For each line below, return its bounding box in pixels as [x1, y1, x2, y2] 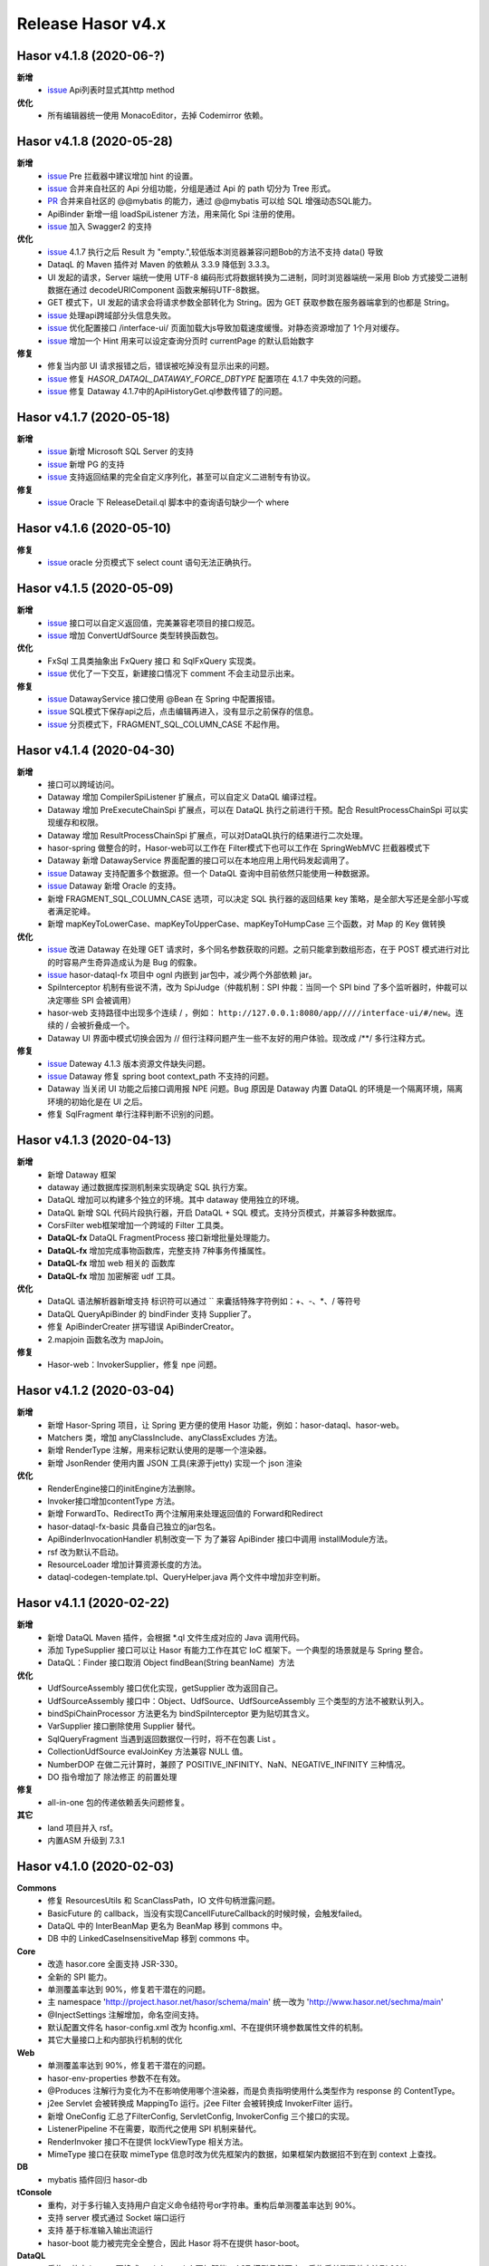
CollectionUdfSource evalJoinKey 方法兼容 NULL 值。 [47, 1746, 248, 1758]
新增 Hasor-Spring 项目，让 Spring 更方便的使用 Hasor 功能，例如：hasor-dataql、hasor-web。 [47, 1419, 405, 1430]
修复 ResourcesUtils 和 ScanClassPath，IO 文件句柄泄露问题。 [47, 1895, 281, 1906]
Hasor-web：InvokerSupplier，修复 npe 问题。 [47, 1360, 222, 1370]
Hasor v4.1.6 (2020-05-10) [16, 520, 172, 536]
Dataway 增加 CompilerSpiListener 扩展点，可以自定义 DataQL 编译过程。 [47, 791, 321, 802]
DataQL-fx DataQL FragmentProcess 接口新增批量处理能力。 [47, 1233, 275, 1244]
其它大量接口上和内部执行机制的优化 [47, 2035, 183, 2046]
